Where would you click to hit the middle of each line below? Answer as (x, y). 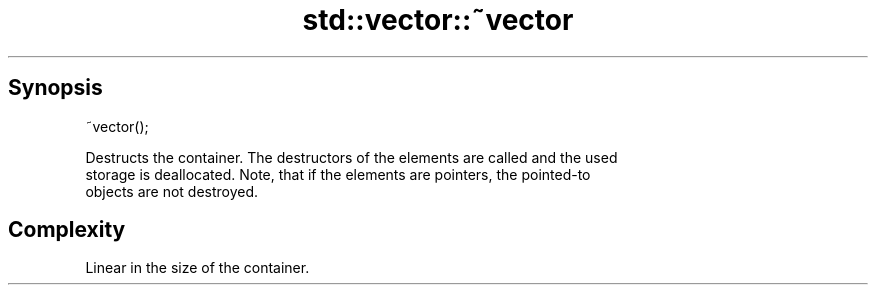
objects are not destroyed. (172, 191)
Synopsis (55, 88)
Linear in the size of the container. (197, 268)
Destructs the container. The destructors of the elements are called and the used (351, 157)
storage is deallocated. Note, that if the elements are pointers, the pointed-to (338, 174)
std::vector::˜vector (438, 20)
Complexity (67, 230)
